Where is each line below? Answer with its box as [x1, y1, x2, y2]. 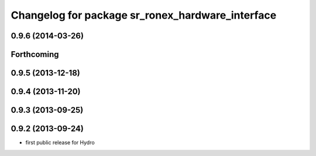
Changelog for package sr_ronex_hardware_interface [11, 9, 277, 22]
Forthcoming [11, 49, 59, 59]
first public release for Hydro [25, 139, 95, 146]
